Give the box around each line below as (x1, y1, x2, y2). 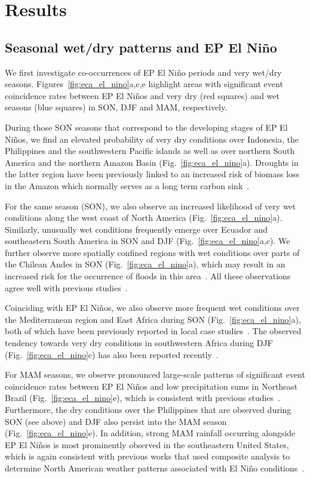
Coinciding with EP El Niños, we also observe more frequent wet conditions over (5, 301, 300, 314)
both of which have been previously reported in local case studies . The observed (5, 325, 302, 337)
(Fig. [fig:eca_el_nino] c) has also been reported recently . (5, 348, 219, 360)
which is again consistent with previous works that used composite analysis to (5, 450, 290, 462)
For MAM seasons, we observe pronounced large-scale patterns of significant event (5, 368, 305, 381)
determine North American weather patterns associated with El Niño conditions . (5, 461, 305, 474)
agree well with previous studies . (5, 281, 128, 294)
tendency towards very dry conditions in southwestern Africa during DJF (5, 337, 273, 349)
